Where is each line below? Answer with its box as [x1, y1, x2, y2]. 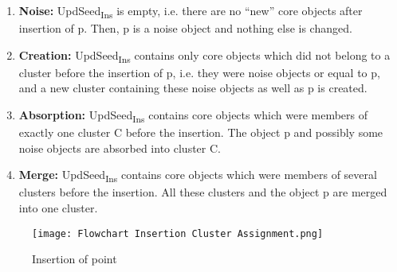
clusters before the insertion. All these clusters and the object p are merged [18, 184, 387, 200]
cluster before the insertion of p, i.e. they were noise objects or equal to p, [18, 64, 380, 80]
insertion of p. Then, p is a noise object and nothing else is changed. [18, 20, 352, 37]
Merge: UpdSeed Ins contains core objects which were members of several [18, 166, 377, 185]
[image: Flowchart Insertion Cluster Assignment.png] [32, 227, 324, 239]
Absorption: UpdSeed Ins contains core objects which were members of [18, 107, 368, 125]
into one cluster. [18, 200, 98, 216]
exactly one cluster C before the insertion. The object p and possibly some [18, 124, 383, 141]
